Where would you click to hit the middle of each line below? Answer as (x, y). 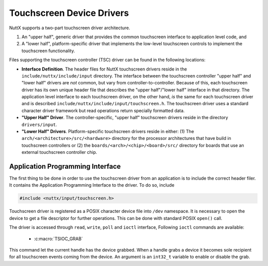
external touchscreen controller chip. (59, 152)
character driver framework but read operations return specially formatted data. (103, 110)
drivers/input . (39, 125)
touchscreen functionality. (48, 51)
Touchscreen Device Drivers (69, 13)
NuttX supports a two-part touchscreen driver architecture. (70, 28)
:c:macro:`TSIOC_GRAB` (58, 239)
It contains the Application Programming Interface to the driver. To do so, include (92, 185)
